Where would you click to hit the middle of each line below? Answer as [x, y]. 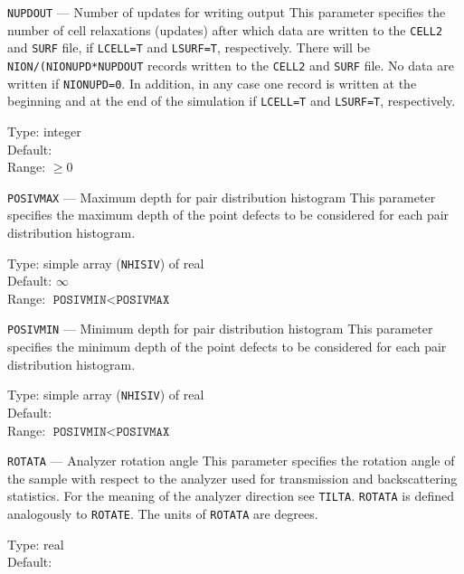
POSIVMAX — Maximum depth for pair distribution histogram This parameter [222, 197]
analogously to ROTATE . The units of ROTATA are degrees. [163, 513]
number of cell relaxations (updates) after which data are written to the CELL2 [225, 29]
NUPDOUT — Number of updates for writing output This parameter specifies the [227, 12]
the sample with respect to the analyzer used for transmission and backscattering [232, 478]
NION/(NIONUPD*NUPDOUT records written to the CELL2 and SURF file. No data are [231, 65]
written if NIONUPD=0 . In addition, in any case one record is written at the [212, 83]
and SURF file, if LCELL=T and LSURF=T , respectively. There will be [189, 47]
